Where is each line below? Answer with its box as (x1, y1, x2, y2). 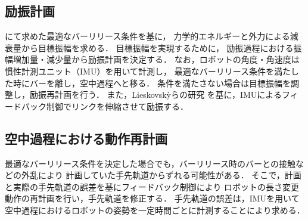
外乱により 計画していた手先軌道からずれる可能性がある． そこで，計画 (21, 169, 301, 181)
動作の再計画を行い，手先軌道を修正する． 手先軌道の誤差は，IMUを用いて (5, 192, 300, 204)
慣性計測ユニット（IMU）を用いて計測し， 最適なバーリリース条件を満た (5, 64, 291, 77)
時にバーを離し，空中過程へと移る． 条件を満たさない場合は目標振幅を (13, 76, 291, 89)
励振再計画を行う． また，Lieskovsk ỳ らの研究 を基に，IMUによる (29, 88, 282, 101)
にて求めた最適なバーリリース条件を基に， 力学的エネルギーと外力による (5, 30, 290, 42)
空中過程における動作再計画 (5, 129, 167, 147)
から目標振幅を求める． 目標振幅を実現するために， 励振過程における (21, 41, 294, 54)
